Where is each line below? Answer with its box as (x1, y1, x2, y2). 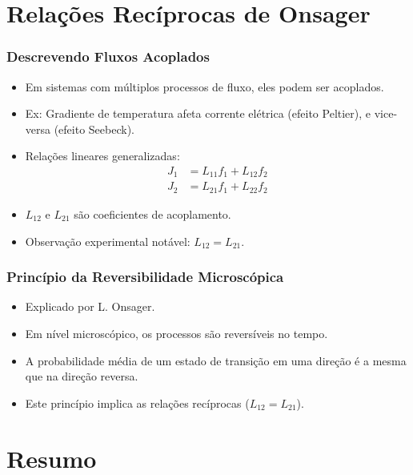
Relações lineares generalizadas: (25, 147, 180, 164)
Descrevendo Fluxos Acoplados (6, 46, 210, 66)
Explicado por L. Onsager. (25, 298, 155, 315)
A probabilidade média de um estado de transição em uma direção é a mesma (25, 352, 407, 368)
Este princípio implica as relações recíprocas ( (25, 394, 250, 411)
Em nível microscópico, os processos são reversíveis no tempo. (25, 324, 328, 341)
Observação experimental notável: (25, 232, 190, 249)
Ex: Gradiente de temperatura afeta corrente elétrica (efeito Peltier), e (25, 105, 371, 122)
